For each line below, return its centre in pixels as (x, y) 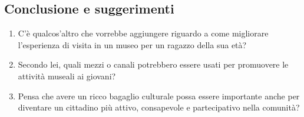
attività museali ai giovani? (67, 76)
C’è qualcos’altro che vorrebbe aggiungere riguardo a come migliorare (143, 33)
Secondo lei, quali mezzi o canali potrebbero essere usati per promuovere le (153, 64)
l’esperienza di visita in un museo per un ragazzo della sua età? (132, 44)
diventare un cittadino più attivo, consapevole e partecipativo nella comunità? (159, 107)
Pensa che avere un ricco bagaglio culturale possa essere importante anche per (159, 96)
